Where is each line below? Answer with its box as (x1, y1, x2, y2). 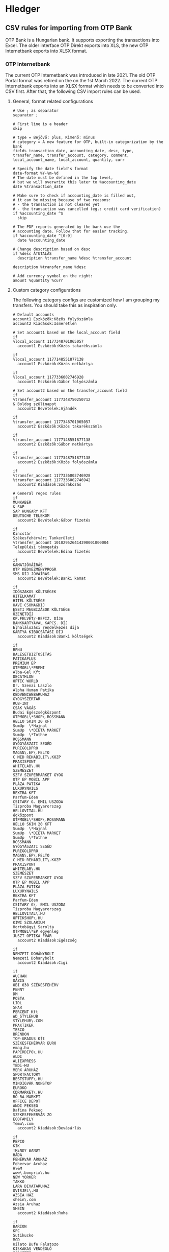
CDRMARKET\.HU (12, 1090, 43, 1095)
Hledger (5, 3, 40, 15)
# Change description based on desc (12, 247, 91, 252)
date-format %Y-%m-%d (12, 171, 59, 176)
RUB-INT (12, 701, 29, 706)
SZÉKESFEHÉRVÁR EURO (12, 1041, 57, 1046)
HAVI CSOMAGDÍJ (12, 603, 45, 608)
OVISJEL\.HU (12, 1188, 38, 1193)
